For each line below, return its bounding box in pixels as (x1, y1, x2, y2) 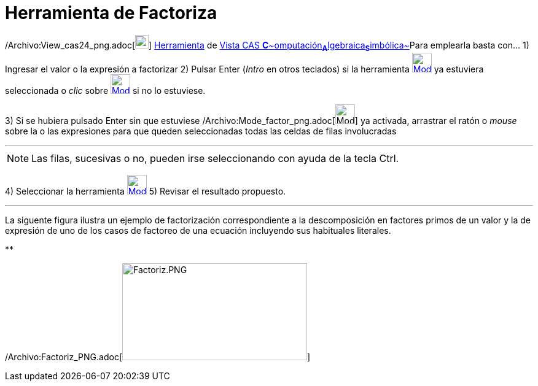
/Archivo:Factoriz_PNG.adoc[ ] (5, 351, 311, 362)
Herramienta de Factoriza (5, 2, 217, 23)
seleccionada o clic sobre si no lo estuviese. (5, 85, 206, 96)
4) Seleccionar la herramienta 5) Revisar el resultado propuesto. (5, 185, 286, 196)
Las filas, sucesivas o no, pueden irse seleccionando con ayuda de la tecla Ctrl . (31, 152, 399, 164)
